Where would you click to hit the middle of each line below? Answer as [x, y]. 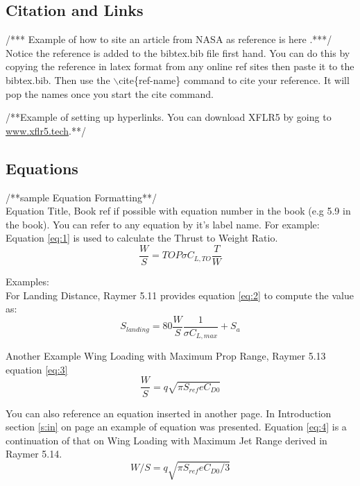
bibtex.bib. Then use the [58, 79]
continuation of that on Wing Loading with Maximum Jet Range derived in [166, 440]
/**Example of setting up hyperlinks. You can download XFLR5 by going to [169, 117]
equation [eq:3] [37, 369]
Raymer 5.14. [34, 454]
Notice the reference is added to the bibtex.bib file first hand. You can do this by [178, 52]
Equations [42, 168]
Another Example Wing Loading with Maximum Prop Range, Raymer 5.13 [166, 356]
